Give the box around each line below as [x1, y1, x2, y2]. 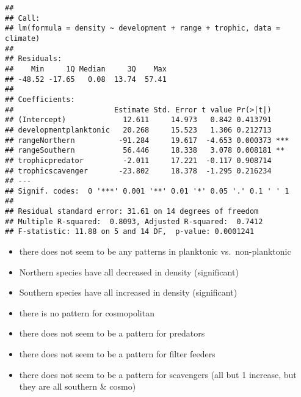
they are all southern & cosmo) [19, 380, 136, 393]
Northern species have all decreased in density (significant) [19, 265, 239, 278]
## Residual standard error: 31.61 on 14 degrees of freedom [5, 207, 259, 216]
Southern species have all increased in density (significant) [19, 286, 238, 299]
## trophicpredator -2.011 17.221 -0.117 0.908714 [5, 156, 272, 165]
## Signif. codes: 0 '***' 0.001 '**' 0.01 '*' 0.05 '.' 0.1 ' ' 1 [5, 186, 289, 195]
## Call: [5, 13, 40, 23]
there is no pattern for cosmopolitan [19, 306, 154, 319]
